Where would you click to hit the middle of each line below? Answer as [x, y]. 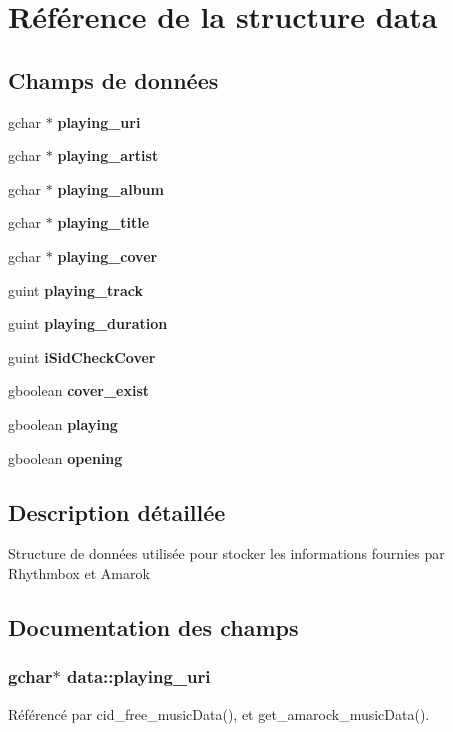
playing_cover [107, 255]
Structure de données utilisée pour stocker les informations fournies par [226, 553]
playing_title [103, 222]
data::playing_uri [139, 676]
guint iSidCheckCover [82, 356]
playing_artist [108, 155]
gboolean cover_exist [79, 390]
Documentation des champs [153, 626]
